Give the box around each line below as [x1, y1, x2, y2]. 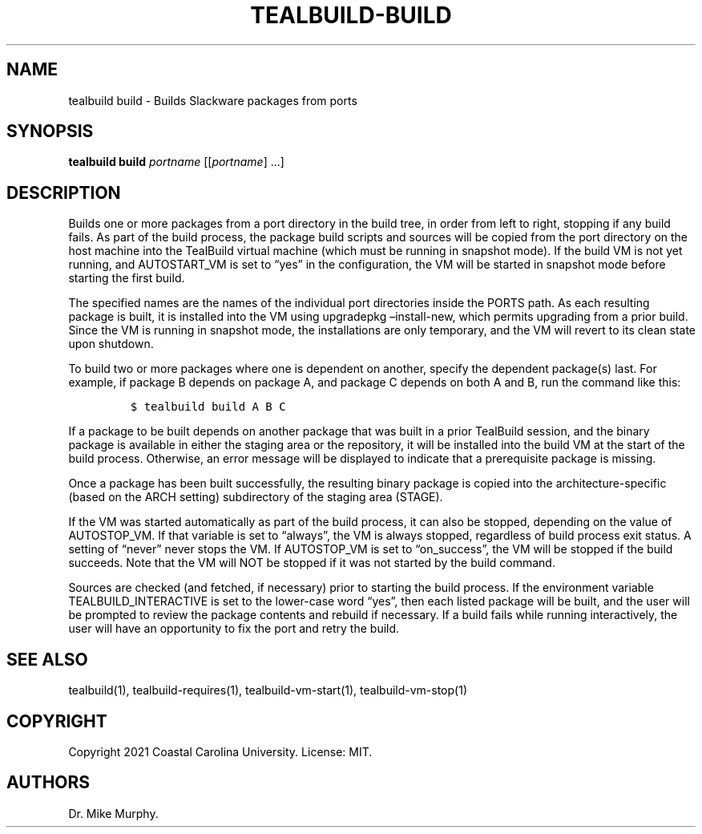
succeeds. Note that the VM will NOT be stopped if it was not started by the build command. [68, 556, 555, 570]
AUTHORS [6, 772, 91, 793]
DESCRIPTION [6, 182, 121, 203]
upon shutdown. [68, 337, 154, 351]
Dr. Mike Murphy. [68, 806, 159, 820]
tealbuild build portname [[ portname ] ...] [68, 155, 284, 169]
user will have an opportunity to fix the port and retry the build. [68, 621, 400, 636]
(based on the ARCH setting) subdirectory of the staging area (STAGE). [68, 490, 443, 504]
